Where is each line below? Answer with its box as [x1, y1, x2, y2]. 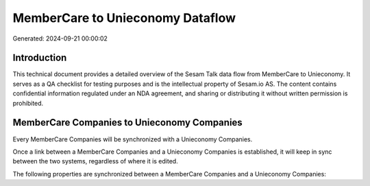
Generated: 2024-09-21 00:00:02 [12, 34, 108, 43]
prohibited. [12, 99, 44, 107]
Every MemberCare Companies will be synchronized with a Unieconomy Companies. [12, 135, 253, 143]
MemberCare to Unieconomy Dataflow [12, 10, 236, 25]
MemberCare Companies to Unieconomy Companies [12, 117, 243, 128]
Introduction [12, 52, 67, 64]
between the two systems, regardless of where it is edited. [12, 157, 178, 165]
